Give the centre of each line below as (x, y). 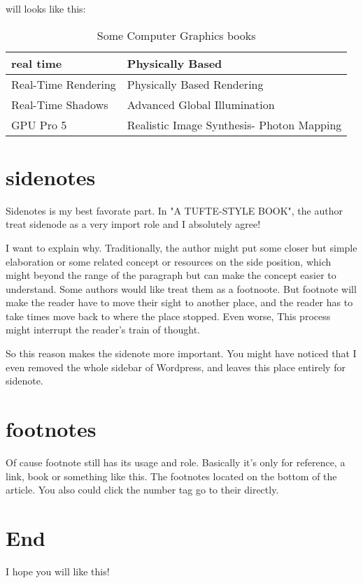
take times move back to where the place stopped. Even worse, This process (168, 316)
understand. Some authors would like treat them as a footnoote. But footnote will (181, 288)
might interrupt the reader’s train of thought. (103, 330)
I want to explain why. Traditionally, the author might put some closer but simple (181, 247)
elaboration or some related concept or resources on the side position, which (169, 261)
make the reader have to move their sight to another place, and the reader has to (179, 302)
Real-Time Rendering (64, 84)
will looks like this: (46, 8)
